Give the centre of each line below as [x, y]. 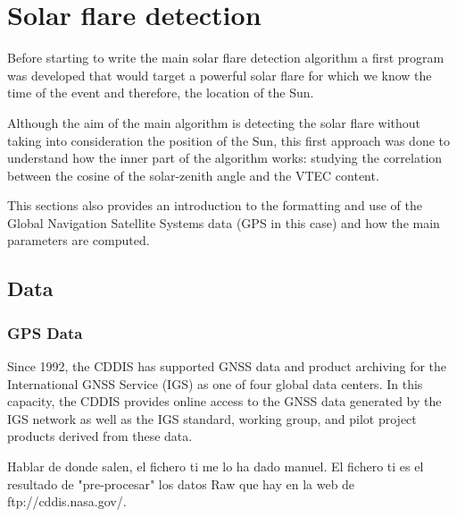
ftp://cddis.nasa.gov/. [67, 501]
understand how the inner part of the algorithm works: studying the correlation [225, 158]
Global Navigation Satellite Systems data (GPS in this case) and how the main [224, 222]
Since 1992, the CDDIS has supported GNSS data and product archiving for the [227, 366]
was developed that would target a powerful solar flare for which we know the [220, 75]
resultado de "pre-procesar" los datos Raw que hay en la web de [181, 483]
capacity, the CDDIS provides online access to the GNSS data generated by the [224, 401]
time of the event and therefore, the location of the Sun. [161, 93]
